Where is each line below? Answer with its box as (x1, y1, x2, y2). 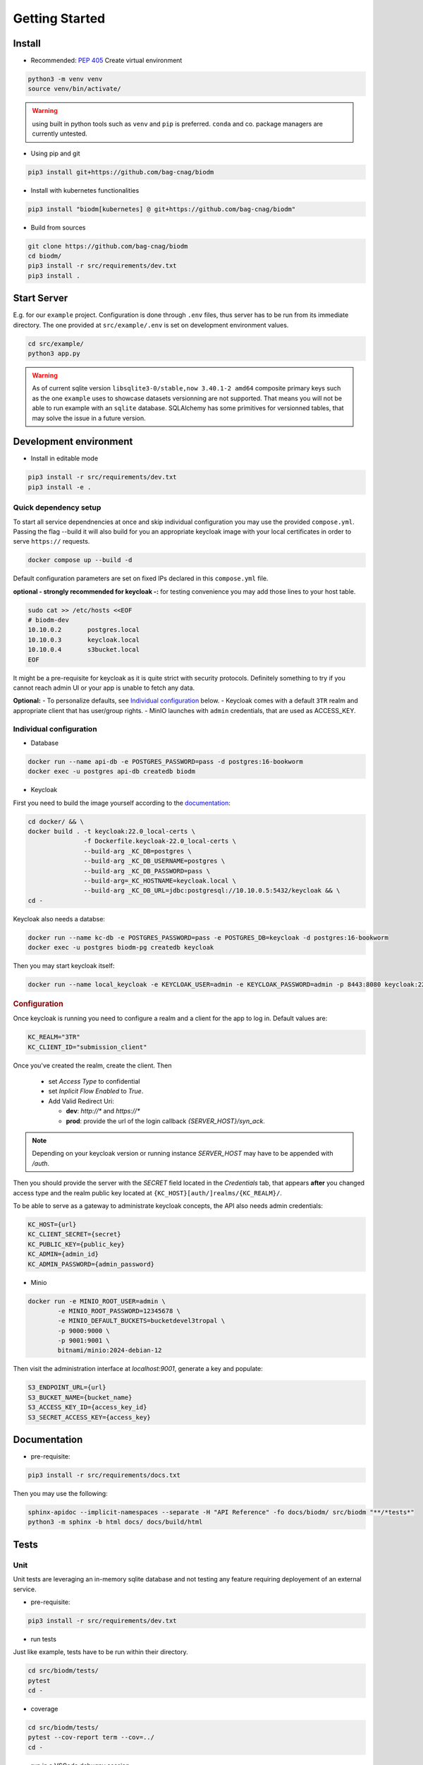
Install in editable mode (30, 454, 99, 462)
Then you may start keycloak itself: (13, 962, 115, 970)
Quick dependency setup (13, 503, 102, 513)
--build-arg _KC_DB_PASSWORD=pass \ (83, 867, 211, 875)
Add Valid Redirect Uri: (48, 1096, 114, 1105)
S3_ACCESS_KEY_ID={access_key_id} (27, 1404, 147, 1411)
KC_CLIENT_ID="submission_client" (27, 1043, 147, 1051)
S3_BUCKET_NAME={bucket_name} (27, 1393, 133, 1401)
